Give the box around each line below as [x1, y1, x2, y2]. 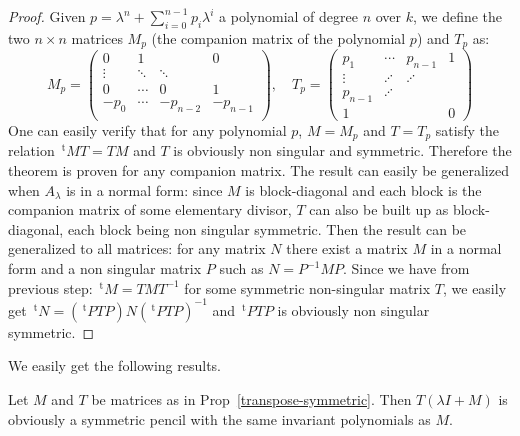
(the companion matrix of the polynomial [151, 27, 406, 48]
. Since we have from [343, 258, 470, 279]
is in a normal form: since [66, 179, 223, 200]
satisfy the [435, 120, 499, 141]
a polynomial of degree [219, 6, 358, 26]
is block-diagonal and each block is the [245, 179, 482, 200]
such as [219, 258, 264, 279]
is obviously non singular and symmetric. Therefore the [173, 140, 512, 161]
